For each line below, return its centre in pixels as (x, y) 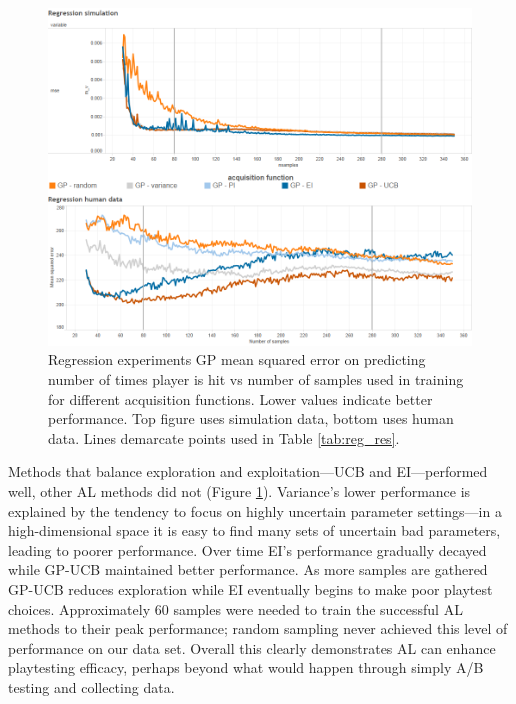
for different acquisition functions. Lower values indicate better (240, 398)
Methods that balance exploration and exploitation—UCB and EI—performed (248, 471)
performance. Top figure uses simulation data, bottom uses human (251, 418)
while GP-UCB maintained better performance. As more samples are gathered (248, 569)
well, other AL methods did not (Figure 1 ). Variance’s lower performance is (239, 490)
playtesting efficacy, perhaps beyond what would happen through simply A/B (246, 667)
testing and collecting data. (91, 686)
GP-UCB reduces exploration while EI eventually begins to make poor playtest (250, 588)
